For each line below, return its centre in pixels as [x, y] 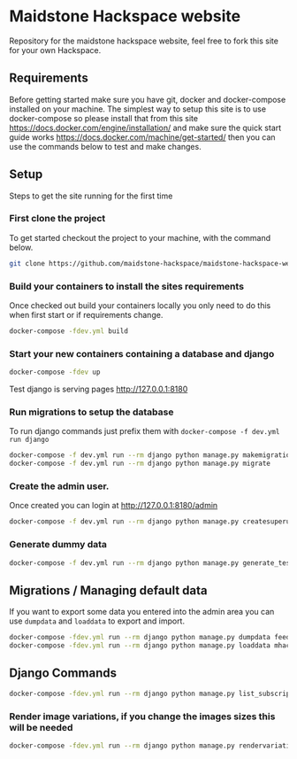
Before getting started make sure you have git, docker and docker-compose [148, 99]
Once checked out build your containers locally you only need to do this [140, 306]
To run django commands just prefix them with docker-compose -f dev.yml [145, 431]
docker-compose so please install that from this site [104, 118]
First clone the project [57, 219]
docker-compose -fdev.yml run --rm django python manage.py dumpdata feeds [152, 638]
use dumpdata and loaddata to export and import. [97, 621]
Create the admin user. [59, 486]
